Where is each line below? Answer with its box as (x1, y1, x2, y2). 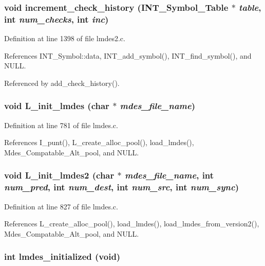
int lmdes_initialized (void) (4, 250, 121, 263)
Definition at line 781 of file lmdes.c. (4, 119, 118, 130)
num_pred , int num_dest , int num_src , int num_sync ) (4, 181, 239, 193)
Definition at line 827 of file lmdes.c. (4, 201, 118, 211)
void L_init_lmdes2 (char (4, 169, 115, 182)
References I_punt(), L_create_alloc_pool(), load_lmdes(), (4, 137, 194, 148)
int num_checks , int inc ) (4, 12, 109, 25)
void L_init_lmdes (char (4, 99, 109, 112)
